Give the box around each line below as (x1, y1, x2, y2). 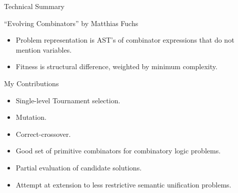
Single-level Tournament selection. (15, 95, 120, 105)
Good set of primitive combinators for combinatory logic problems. (15, 145, 221, 156)
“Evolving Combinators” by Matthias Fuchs (4, 18, 138, 28)
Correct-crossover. (15, 128, 71, 139)
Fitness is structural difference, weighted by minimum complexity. (15, 61, 217, 72)
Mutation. (15, 112, 46, 122)
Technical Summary (4, 1, 64, 11)
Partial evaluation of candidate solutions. (15, 162, 142, 172)
